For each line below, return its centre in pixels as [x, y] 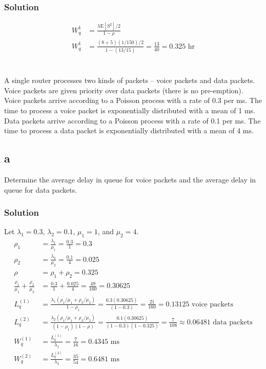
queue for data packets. [41, 189]
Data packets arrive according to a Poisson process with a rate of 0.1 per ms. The [132, 120]
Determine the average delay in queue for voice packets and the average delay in [130, 179]
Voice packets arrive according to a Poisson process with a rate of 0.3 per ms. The [133, 100]
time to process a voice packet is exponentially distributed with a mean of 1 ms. [130, 110]
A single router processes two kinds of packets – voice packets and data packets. [130, 80]
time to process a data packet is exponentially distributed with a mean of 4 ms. [129, 130]
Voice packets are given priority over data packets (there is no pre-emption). [124, 90]
